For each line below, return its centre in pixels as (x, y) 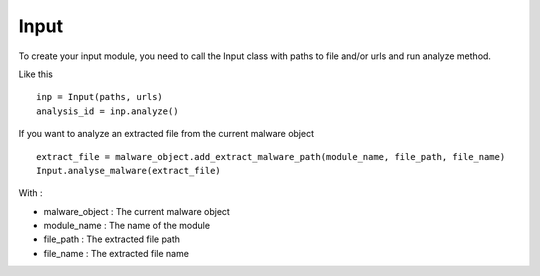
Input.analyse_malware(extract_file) (129, 170)
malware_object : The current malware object (136, 211)
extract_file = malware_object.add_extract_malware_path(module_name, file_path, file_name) (271, 156)
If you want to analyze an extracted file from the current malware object (166, 134)
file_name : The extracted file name (116, 253)
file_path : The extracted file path (111, 239)
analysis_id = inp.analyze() (107, 111)
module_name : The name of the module (126, 226)
